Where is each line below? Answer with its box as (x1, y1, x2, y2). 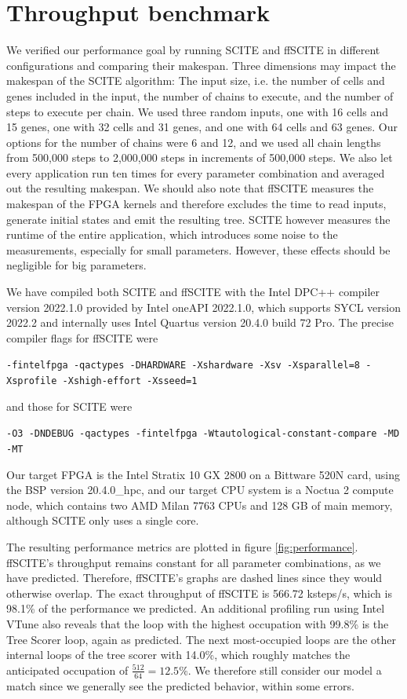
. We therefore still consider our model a (187, 661, 382, 678)
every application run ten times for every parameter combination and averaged (6, 164, 385, 181)
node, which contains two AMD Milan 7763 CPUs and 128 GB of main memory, (6, 496, 393, 513)
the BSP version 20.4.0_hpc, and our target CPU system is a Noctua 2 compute (6, 481, 394, 498)
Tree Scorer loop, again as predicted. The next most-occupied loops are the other (6, 631, 397, 647)
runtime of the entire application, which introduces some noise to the (6, 226, 338, 243)
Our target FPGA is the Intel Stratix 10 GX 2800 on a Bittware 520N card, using (6, 466, 401, 482)
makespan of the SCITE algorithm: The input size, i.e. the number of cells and (6, 72, 385, 89)
